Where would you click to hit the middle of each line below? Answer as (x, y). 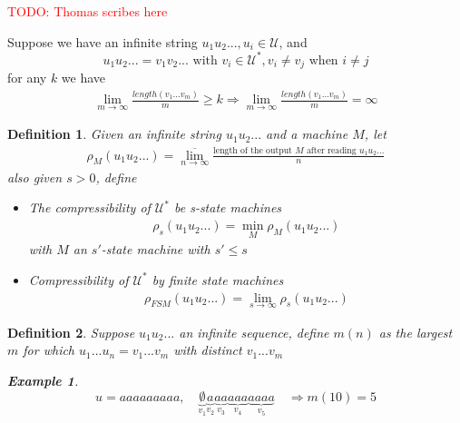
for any (27, 78)
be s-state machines (228, 207)
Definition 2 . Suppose (71, 332)
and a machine (307, 134)
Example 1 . (43, 380)
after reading (331, 150)
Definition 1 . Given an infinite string (114, 134)
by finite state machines (218, 279)
